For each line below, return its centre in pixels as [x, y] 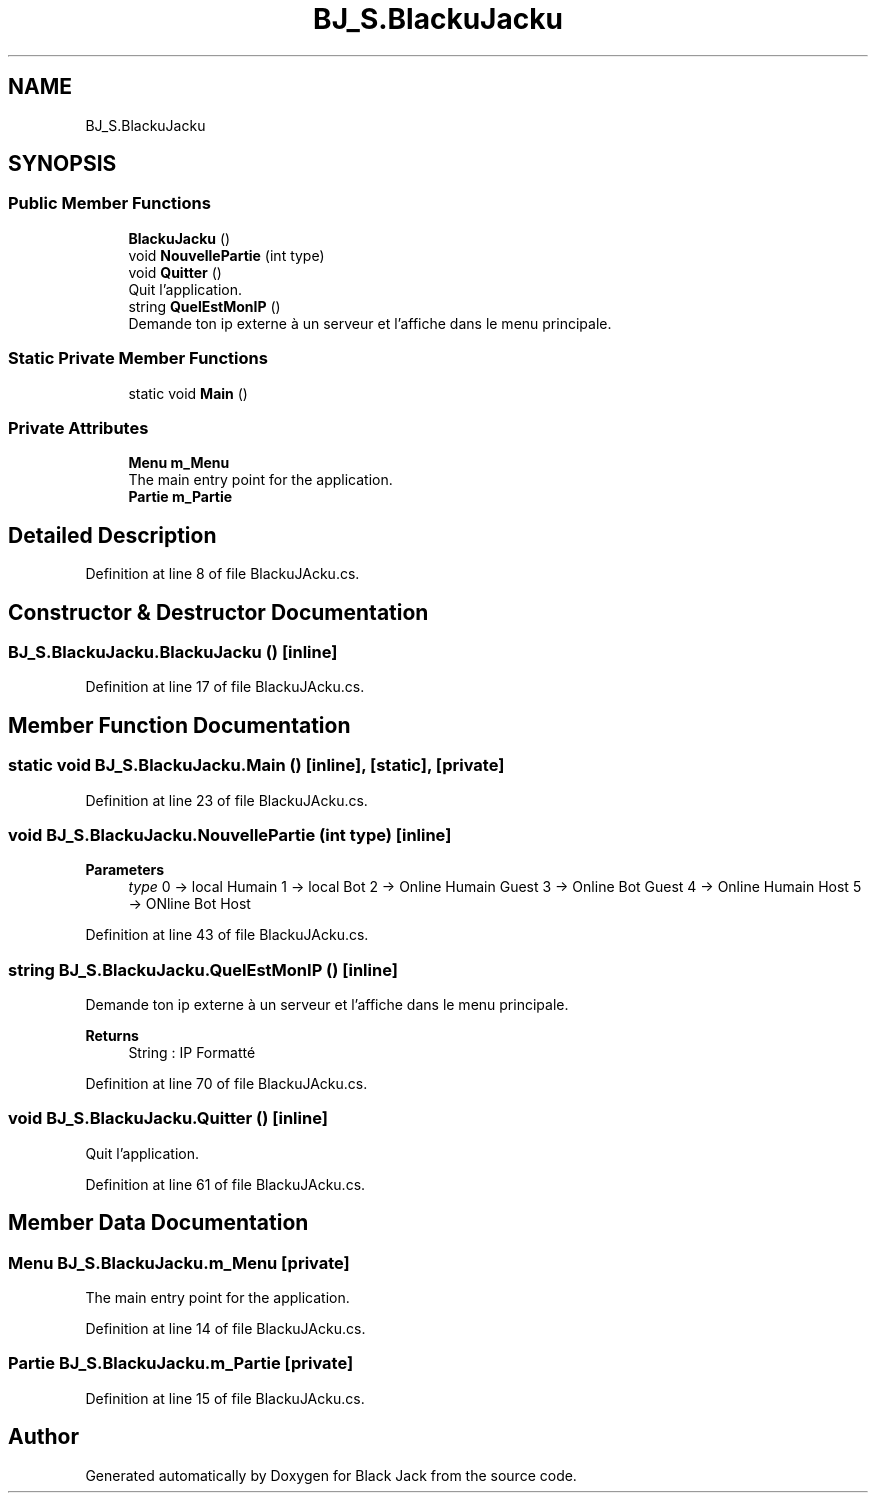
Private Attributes [78, 427]
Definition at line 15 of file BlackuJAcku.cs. [225, 1398]
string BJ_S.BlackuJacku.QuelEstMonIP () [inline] [203, 969]
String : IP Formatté [192, 1053]
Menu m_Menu [179, 463]
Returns [112, 1036]
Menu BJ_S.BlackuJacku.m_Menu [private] [179, 1262]
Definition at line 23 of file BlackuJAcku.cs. [226, 800]
